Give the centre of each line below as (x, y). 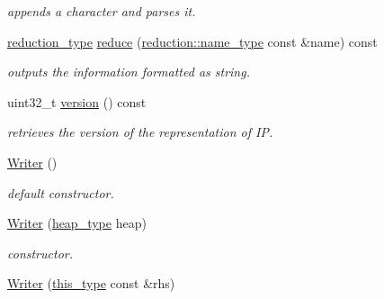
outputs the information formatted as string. (129, 72)
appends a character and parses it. (102, 11)
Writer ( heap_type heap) (77, 223)
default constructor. (61, 192)
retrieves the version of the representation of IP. (140, 132)
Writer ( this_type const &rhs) (91, 283)
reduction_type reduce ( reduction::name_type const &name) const (192, 41)
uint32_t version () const (77, 101)
